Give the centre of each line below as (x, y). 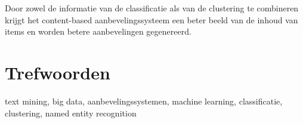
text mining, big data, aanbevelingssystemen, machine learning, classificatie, (144, 101)
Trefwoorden (58, 72)
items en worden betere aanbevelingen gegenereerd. (98, 31)
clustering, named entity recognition (71, 113)
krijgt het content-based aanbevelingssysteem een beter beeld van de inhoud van (151, 19)
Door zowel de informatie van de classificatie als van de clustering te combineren (152, 8)
